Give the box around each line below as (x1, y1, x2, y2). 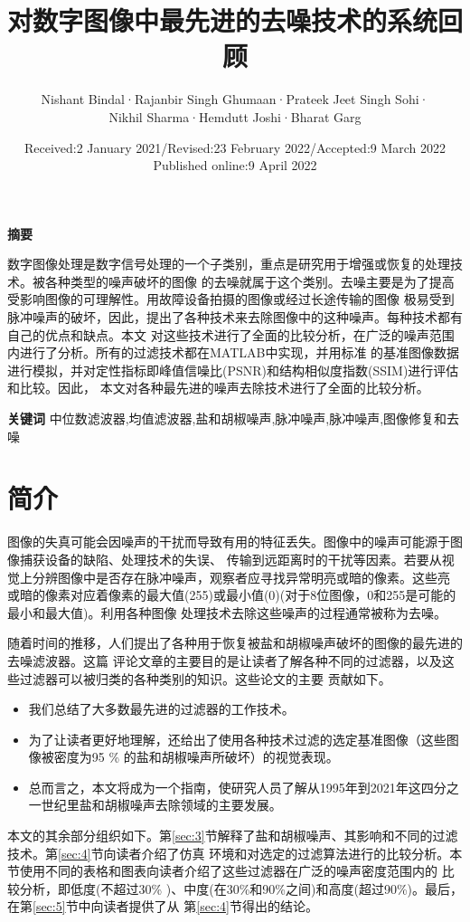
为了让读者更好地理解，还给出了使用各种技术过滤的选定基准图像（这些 (28, 729, 446, 748)
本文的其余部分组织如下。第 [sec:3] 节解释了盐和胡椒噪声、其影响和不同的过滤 (7, 826, 458, 845)
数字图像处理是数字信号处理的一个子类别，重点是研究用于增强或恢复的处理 (7, 254, 450, 273)
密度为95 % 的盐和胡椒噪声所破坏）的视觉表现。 (53, 747, 339, 766)
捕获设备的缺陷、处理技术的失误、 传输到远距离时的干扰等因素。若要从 (19, 549, 442, 568)
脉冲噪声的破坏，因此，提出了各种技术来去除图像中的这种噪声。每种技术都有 (7, 308, 463, 327)
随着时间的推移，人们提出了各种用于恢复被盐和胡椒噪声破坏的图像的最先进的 (7, 633, 463, 652)
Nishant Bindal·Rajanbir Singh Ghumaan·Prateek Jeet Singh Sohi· (41, 90, 429, 109)
